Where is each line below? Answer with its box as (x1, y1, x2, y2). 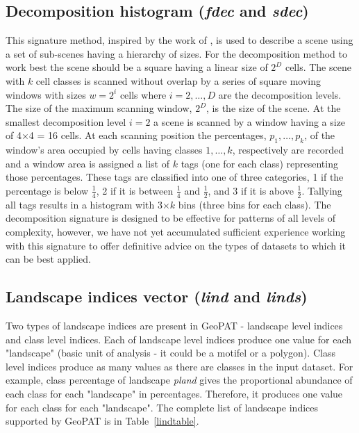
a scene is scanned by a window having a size (153, 114, 346, 129)
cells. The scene (285, 60, 351, 74)
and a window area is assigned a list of (6, 156, 169, 170)
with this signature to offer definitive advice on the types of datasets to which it (6, 238, 347, 252)
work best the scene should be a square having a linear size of (6, 60, 268, 74)
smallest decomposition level (6, 114, 126, 129)
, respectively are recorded (232, 142, 344, 157)
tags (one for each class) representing (181, 156, 338, 170)
